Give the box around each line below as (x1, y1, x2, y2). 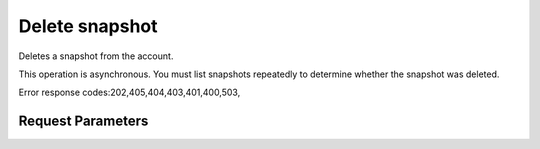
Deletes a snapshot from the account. (18, 50, 174, 62)
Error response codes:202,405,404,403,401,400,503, (18, 86, 241, 99)
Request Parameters (18, 113, 149, 130)
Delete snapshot (18, 15, 159, 37)
